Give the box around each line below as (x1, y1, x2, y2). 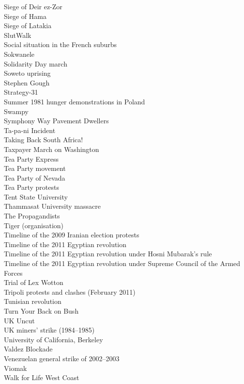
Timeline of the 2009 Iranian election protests (4, 230, 139, 240)
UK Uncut (4, 315, 35, 325)
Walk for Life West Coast (4, 372, 79, 383)
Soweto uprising (4, 68, 51, 78)
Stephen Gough (4, 77, 50, 87)
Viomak (4, 363, 27, 373)
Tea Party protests (4, 182, 59, 192)
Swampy (4, 106, 29, 116)
